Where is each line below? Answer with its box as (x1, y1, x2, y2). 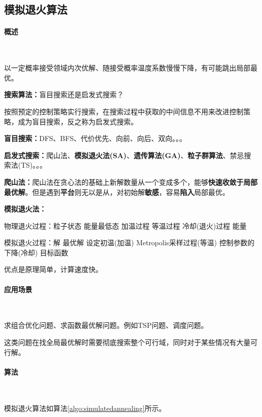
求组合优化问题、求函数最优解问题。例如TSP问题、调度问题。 (4, 320, 208, 330)
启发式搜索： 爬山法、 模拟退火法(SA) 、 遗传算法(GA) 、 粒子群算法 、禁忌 (4, 150, 244, 160)
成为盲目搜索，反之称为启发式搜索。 (18, 116, 138, 126)
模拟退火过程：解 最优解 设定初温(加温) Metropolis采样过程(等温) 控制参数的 (4, 237, 254, 248)
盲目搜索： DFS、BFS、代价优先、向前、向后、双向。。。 (4, 133, 187, 144)
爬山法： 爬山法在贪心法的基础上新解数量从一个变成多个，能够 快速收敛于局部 (4, 176, 257, 187)
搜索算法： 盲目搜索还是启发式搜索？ (4, 89, 124, 100)
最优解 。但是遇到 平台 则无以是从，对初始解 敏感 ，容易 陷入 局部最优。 (4, 186, 229, 197)
